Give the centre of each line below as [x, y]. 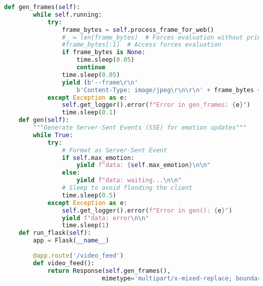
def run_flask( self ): [55, 233]
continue [91, 67]
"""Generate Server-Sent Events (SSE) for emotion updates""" [140, 128]
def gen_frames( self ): [42, 7]
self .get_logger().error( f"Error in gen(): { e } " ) [147, 210]
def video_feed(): [64, 263]
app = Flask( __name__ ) [71, 241]
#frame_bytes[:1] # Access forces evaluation [142, 45]
